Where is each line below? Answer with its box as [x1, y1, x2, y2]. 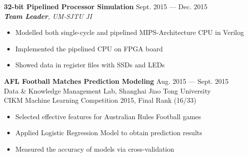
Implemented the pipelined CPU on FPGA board [15, 43, 163, 53]
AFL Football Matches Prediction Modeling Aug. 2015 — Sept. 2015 [4, 76, 229, 86]
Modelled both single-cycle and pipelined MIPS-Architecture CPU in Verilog [15, 27, 244, 37]
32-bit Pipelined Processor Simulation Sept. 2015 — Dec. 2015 [4, 1, 208, 11]
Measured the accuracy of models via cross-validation [15, 143, 175, 154]
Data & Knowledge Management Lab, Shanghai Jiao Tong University [4, 85, 211, 95]
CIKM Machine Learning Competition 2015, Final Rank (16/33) [4, 95, 196, 105]
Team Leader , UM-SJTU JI [4, 11, 92, 21]
